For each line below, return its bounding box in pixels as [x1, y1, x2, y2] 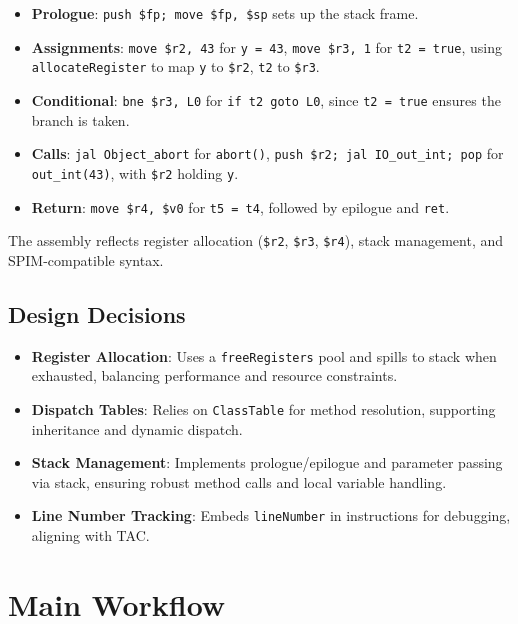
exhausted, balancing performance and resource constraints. [31, 365, 398, 386]
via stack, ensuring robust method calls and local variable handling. [31, 471, 447, 492]
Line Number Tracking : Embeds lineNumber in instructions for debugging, [31, 505, 511, 526]
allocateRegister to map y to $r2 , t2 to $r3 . [31, 56, 320, 77]
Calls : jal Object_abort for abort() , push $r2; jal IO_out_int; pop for [31, 143, 504, 164]
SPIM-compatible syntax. [8, 249, 164, 270]
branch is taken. [31, 109, 130, 130]
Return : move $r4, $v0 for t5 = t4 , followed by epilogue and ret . [31, 196, 450, 217]
